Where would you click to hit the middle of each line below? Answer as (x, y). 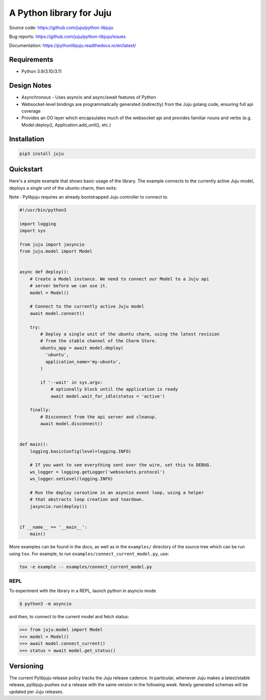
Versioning (26, 666)
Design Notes (30, 85)
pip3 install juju (42, 153)
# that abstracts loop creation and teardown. (87, 500)
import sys (33, 231)
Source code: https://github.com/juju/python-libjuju (61, 28)
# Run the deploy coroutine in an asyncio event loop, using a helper (117, 492)
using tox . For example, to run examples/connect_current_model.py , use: (89, 554)
